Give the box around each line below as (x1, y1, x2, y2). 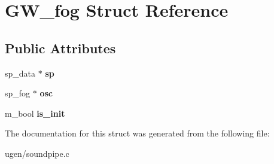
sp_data (5, 66, 36, 79)
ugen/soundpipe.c (5, 147, 69, 159)
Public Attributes (5, 38, 116, 57)
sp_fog (5, 87, 31, 99)
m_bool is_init (5, 107, 65, 119)
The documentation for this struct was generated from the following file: (5, 127, 270, 139)
